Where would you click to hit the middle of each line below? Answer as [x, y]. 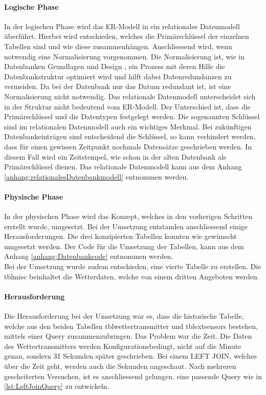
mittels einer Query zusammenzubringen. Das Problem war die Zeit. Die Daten [128, 336]
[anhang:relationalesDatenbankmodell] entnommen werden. [96, 176]
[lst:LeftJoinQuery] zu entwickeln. [57, 386]
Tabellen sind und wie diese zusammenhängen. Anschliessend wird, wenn [118, 46]
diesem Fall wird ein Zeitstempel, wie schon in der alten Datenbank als [115, 156]
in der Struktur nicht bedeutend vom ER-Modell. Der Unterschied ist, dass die [127, 106]
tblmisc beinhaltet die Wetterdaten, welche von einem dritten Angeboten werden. [132, 276]
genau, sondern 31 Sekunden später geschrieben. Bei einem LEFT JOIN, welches [131, 356]
